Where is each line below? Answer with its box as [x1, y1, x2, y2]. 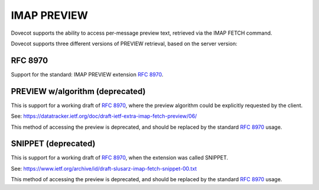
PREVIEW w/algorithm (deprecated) [11, 86, 146, 96]
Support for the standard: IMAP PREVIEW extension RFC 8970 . [11, 71, 164, 78]
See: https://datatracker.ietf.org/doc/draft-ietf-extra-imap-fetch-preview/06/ [11, 112, 197, 120]
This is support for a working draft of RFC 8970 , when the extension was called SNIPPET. [11, 154, 229, 161]
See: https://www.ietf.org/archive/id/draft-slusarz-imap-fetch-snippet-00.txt [11, 165, 197, 172]
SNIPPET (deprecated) [11, 139, 96, 149]
